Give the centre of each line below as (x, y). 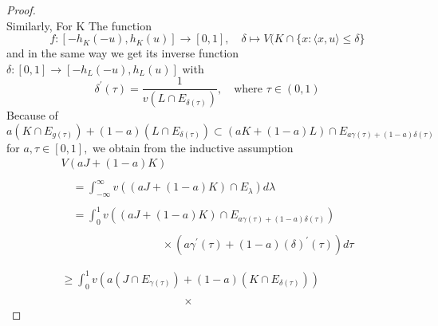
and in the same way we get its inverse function (123, 53)
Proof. (21, 10)
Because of (32, 115)
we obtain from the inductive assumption (193, 147)
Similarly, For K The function (79, 25)
